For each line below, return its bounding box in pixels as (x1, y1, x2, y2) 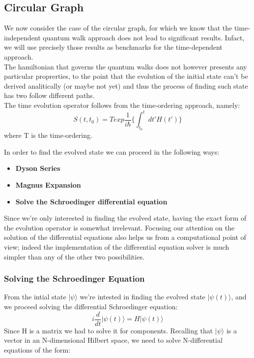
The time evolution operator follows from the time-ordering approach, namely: (4, 99, 240, 110)
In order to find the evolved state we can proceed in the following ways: (4, 146, 220, 157)
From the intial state (4, 292, 66, 302)
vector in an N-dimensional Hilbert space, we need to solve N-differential (4, 335, 223, 345)
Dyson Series (15, 163, 60, 173)
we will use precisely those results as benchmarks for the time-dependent (4, 42, 223, 52)
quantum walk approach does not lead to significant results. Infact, (43, 32, 245, 42)
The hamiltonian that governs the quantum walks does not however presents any (4, 61, 247, 71)
